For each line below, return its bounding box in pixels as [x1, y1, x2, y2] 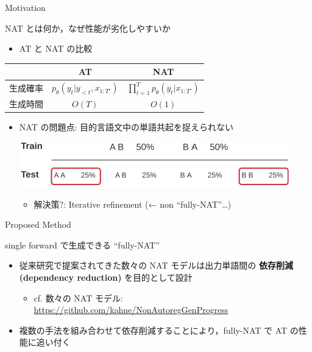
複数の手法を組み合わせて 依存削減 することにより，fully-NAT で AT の [19, 323, 299, 336]
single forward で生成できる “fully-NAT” [5, 238, 160, 251]
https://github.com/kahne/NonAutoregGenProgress [34, 303, 229, 316]
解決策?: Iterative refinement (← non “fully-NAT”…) [34, 197, 232, 210]
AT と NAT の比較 [19, 42, 93, 55]
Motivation [5, 1, 46, 13]
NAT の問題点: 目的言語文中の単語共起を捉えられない [19, 121, 233, 133]
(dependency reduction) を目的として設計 [19, 271, 193, 284]
